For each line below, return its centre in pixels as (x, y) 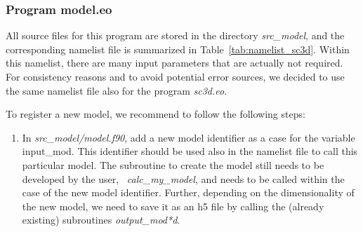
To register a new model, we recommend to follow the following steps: (156, 114)
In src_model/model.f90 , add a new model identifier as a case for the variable (189, 137)
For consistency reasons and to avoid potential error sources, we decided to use (175, 76)
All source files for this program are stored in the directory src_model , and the (175, 35)
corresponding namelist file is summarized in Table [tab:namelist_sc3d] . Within (178, 49)
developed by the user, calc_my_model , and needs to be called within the (183, 178)
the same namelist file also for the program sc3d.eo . (117, 90)
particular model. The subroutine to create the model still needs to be (173, 164)
